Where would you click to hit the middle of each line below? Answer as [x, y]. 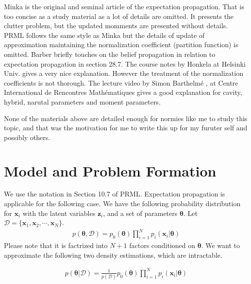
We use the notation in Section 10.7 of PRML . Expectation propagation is [115, 194]
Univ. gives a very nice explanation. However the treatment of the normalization [124, 73]
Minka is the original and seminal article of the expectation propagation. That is [124, 6]
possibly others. [27, 137]
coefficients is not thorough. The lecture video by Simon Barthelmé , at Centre [121, 82]
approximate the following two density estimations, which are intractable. [113, 255]
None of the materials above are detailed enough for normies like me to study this [126, 118]
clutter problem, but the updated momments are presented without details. [116, 26]
